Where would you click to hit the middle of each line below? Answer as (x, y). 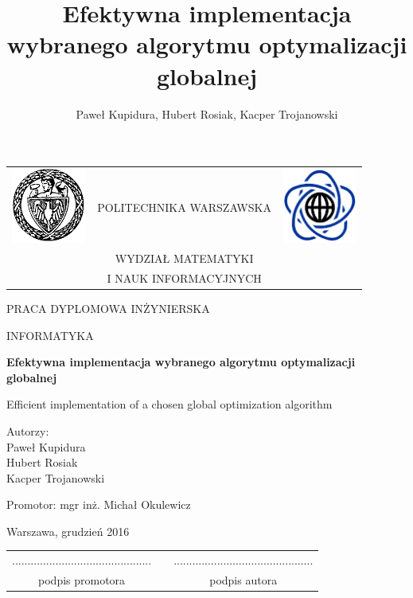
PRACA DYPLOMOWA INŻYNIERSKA (108, 308)
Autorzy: (28, 430)
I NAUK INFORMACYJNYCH (184, 278)
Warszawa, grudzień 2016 (68, 531)
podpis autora (244, 580)
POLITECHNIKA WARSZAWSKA (184, 207)
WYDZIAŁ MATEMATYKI (184, 258)
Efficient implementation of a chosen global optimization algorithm (169, 404)
